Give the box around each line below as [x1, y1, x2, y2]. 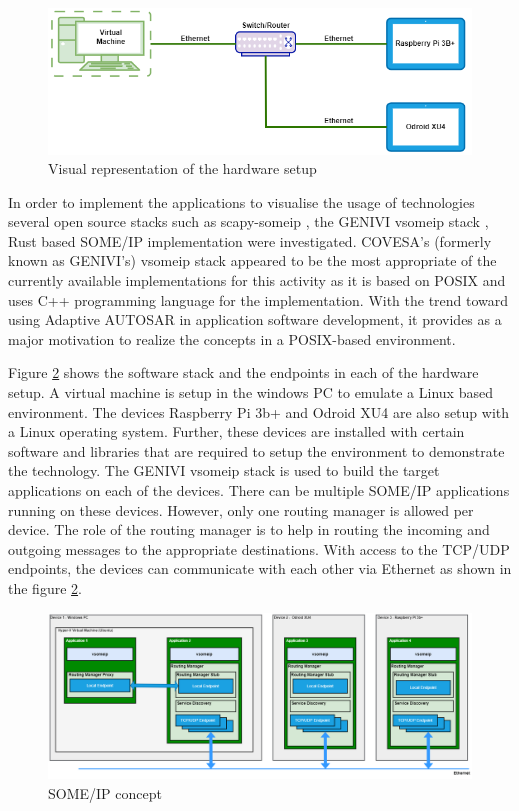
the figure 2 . [8, 577, 82, 598]
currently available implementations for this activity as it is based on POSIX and [8, 270, 506, 291]
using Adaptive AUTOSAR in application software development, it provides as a [8, 309, 502, 330]
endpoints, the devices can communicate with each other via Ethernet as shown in [8, 558, 512, 579]
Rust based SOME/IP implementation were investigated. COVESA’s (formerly [8, 230, 492, 251]
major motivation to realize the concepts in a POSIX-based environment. [8, 328, 456, 349]
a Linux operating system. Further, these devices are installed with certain [8, 421, 465, 442]
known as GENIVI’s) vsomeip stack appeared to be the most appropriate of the [8, 250, 497, 271]
